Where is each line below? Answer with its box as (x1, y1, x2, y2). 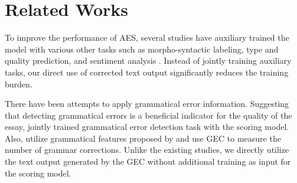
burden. (5, 77, 32, 90)
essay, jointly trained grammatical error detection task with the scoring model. (5, 120, 289, 133)
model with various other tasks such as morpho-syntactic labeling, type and (5, 43, 279, 55)
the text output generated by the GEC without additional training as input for (5, 155, 291, 168)
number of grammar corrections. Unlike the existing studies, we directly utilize (5, 143, 289, 156)
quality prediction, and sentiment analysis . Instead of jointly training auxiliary (5, 54, 292, 67)
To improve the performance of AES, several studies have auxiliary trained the (5, 31, 289, 44)
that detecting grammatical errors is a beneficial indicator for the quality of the (5, 109, 292, 121)
